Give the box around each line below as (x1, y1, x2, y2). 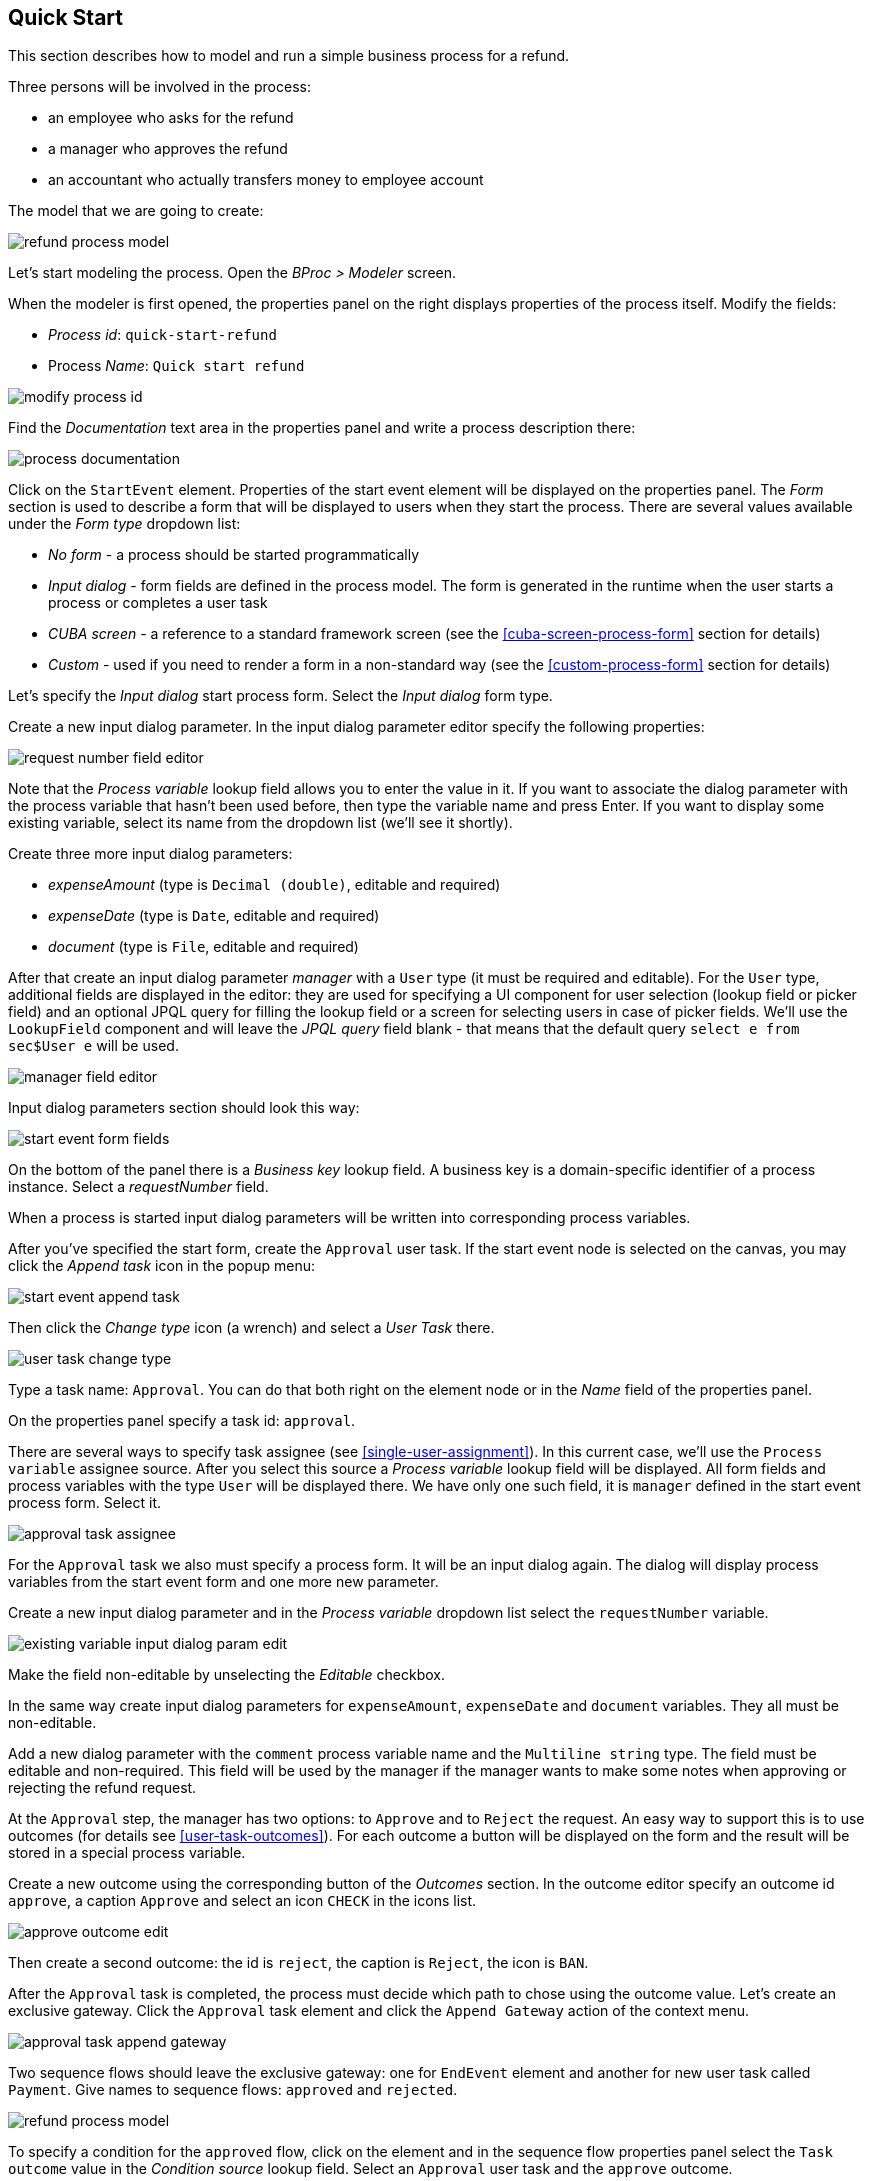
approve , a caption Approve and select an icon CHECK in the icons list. (8, 1892, 477, 1910)
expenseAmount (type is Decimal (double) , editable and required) (48, 876, 501, 894)
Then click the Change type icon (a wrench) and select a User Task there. (8, 1319, 495, 1337)
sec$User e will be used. (8, 1037, 179, 1055)
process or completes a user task (48, 594, 268, 612)
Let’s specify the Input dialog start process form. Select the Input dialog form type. (8, 687, 553, 705)
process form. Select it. (8, 1494, 161, 1512)
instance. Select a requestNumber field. (8, 1178, 269, 1196)
